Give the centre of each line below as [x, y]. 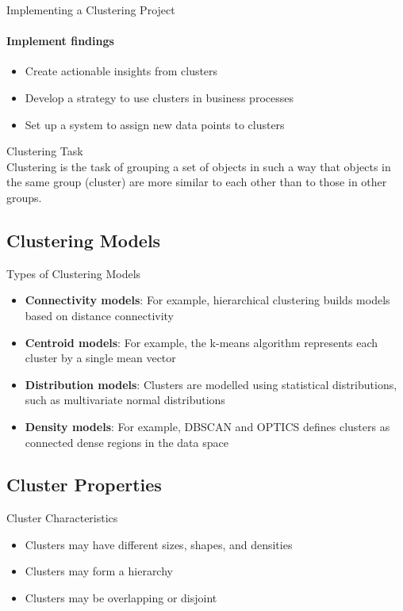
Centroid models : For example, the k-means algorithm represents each [201, 342]
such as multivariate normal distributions [125, 400]
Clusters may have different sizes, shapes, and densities [159, 544]
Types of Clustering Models [74, 273]
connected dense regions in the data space [127, 442]
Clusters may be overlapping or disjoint [121, 598]
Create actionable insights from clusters [121, 71]
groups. [24, 197]
